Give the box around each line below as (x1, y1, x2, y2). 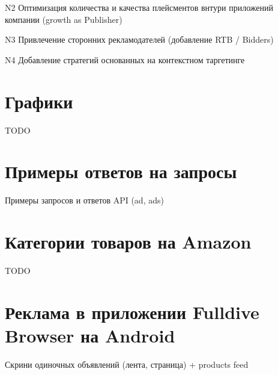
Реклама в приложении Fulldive (5, 299, 259, 324)
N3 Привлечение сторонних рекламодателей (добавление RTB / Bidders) (5, 33, 274, 46)
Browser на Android (5, 323, 175, 347)
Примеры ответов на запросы (5, 159, 237, 184)
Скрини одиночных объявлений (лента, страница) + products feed (5, 358, 249, 370)
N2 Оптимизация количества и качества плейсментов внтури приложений (5, 1, 273, 13)
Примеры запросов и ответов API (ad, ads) (5, 194, 164, 206)
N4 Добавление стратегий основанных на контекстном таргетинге (5, 53, 245, 66)
